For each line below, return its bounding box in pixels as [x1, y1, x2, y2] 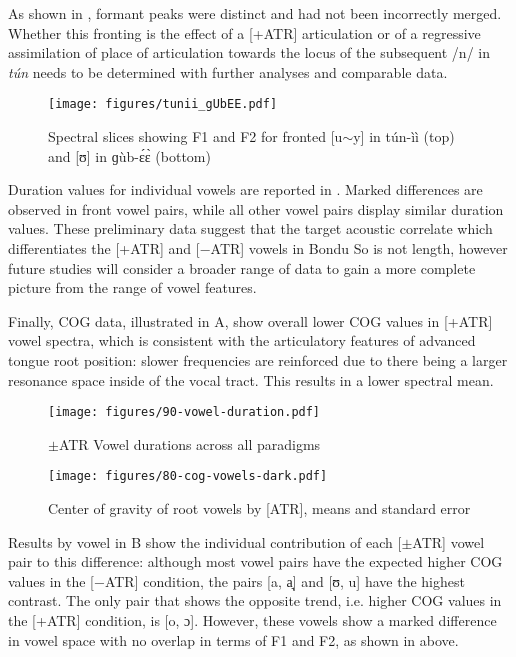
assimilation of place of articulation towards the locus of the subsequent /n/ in [8, 42, 490, 63]
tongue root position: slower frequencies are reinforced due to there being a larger [8, 349, 508, 370]
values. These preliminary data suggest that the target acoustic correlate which [8, 218, 493, 239]
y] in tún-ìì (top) [353, 126, 455, 147]
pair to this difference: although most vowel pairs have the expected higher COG [8, 551, 503, 572]
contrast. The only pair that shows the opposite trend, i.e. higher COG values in [8, 590, 502, 611]
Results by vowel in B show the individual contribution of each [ [8, 531, 402, 552]
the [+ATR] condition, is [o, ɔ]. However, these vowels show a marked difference [8, 610, 497, 631]
